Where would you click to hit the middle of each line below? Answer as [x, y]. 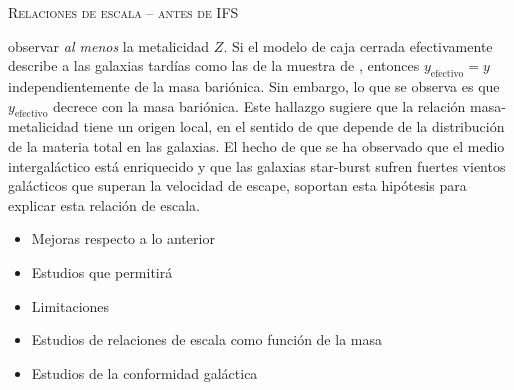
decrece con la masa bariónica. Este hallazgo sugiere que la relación [259, 105]
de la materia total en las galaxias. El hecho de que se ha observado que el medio [256, 145]
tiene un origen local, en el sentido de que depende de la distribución [294, 126]
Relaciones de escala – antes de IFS [123, 12]
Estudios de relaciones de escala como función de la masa [206, 339]
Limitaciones [70, 305]
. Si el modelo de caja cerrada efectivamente [358, 45]
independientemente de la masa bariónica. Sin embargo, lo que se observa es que [254, 85]
